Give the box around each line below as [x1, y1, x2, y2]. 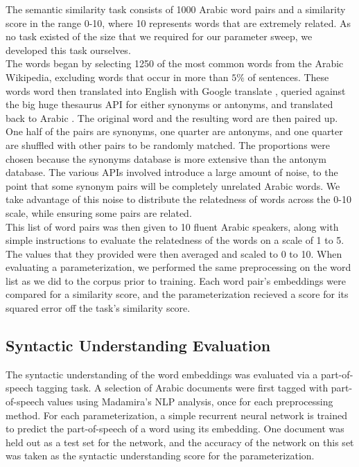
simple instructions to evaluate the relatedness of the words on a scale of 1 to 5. [6, 233, 344, 247]
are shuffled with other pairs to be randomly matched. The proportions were [6, 137, 330, 152]
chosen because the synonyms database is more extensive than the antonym [6, 151, 326, 166]
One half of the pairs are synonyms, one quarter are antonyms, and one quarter [6, 124, 343, 139]
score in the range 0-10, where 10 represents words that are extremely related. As [6, 15, 351, 30]
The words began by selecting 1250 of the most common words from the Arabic [6, 56, 344, 71]
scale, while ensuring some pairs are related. [6, 205, 192, 220]
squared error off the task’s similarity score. [6, 301, 191, 315]
